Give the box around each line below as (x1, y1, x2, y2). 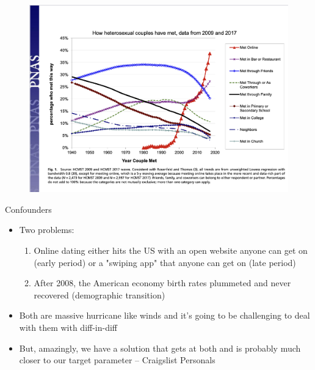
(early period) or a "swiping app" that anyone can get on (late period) (34, 256, 296, 268)
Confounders (5, 202, 52, 215)
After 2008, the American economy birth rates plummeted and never (34, 276, 291, 289)
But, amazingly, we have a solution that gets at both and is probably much (19, 341, 301, 354)
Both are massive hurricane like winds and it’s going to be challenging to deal (19, 309, 310, 322)
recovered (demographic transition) (34, 288, 165, 301)
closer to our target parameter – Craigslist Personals (19, 353, 215, 366)
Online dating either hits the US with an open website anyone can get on (34, 244, 308, 257)
